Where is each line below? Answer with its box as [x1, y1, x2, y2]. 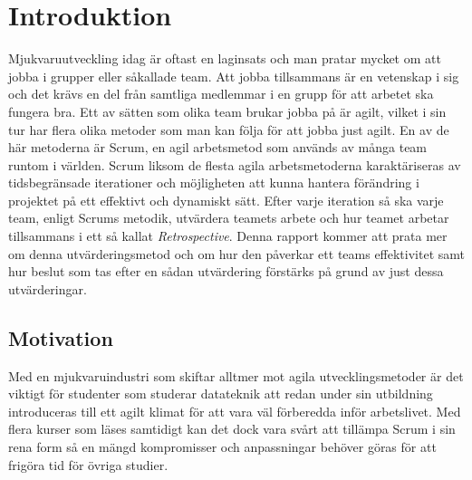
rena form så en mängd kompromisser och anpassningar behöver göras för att [8, 437, 437, 456]
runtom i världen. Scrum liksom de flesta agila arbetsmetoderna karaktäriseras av [8, 155, 461, 174]
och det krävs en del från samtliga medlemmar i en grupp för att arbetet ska [8, 84, 434, 103]
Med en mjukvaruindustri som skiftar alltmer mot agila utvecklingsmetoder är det [8, 366, 464, 385]
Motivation [8, 323, 113, 351]
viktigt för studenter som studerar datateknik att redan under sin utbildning [8, 384, 433, 403]
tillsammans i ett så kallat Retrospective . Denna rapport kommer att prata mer [8, 226, 448, 245]
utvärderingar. [8, 279, 87, 298]
